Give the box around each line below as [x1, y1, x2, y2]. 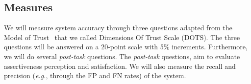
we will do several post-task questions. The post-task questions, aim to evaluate [4, 51, 240, 61]
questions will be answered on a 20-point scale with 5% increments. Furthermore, [4, 42, 248, 52]
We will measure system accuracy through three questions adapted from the [4, 22, 232, 33]
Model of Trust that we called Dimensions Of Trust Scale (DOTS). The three [4, 32, 240, 42]
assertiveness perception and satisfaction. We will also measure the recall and [4, 61, 236, 71]
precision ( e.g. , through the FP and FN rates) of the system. [4, 70, 186, 81]
